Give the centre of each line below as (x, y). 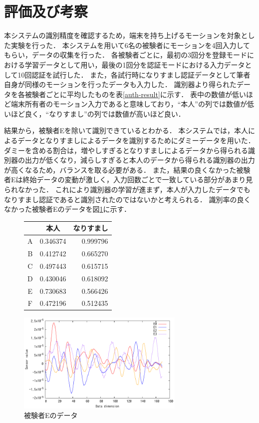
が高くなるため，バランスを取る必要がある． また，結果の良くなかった (120, 169)
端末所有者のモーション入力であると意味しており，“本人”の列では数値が (129, 104)
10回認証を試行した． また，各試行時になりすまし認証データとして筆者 (134, 74)
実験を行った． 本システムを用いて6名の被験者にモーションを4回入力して (130, 45)
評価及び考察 (46, 11)
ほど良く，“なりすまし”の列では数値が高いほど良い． (98, 113)
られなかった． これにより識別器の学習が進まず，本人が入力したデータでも (127, 189)
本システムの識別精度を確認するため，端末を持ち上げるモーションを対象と (126, 35)
